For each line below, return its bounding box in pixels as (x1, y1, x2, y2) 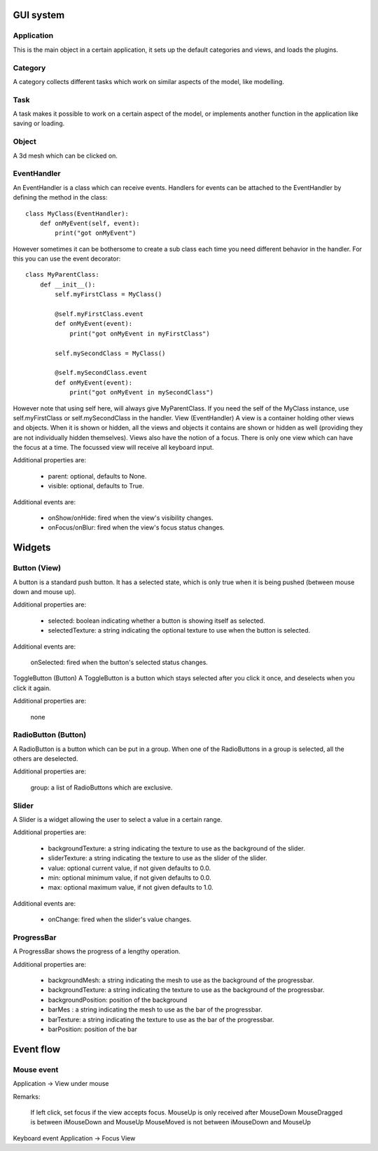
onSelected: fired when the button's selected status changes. (30, 658, 208, 666)
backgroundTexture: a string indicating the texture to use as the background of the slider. (48, 844, 306, 853)
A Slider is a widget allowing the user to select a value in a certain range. (13, 815, 223, 823)
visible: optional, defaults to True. (48, 482, 144, 490)
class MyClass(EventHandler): (25, 209, 129, 217)
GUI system (13, 9, 65, 21)
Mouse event (13, 1065, 59, 1075)
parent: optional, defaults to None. (48, 471, 147, 480)
